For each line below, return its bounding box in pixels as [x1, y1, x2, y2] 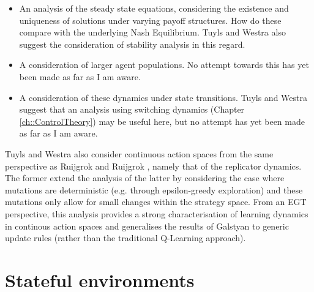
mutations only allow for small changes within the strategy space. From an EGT [5, 195, 307, 208]
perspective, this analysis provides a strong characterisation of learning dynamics [5, 207, 308, 220]
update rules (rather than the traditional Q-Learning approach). [5, 231, 246, 244]
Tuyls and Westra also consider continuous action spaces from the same [5, 147, 274, 160]
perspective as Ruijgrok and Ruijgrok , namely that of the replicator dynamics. [5, 159, 302, 172]
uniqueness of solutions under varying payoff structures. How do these [19, 13, 282, 26]
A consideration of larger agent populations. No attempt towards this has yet [19, 58, 309, 71]
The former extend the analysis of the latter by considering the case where [5, 171, 285, 184]
